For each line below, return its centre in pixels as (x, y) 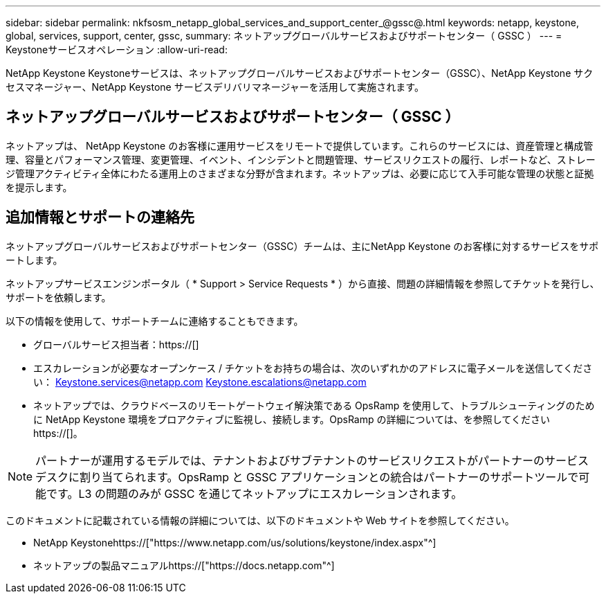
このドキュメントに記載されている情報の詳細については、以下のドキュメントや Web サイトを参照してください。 (260, 520)
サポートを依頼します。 (58, 297)
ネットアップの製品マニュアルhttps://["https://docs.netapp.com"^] (184, 565)
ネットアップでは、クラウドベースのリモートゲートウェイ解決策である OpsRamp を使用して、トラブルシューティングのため (314, 405)
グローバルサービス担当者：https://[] (116, 344)
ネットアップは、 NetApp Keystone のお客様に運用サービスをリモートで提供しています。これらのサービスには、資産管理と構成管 (300, 145)
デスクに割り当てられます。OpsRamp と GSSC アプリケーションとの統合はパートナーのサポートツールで (307, 477)
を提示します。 (39, 187)
